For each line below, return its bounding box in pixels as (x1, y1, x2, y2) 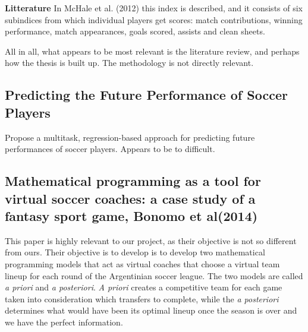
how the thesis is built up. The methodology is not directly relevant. (5, 56, 254, 69)
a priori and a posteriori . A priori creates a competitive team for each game (5, 281, 282, 293)
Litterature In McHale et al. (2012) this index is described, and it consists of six (5, 2, 303, 14)
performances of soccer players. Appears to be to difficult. (5, 143, 215, 155)
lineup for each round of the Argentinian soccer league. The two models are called (5, 269, 303, 282)
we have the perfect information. (5, 315, 123, 328)
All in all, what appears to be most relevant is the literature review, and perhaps (5, 45, 300, 57)
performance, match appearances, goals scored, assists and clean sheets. (5, 25, 265, 37)
